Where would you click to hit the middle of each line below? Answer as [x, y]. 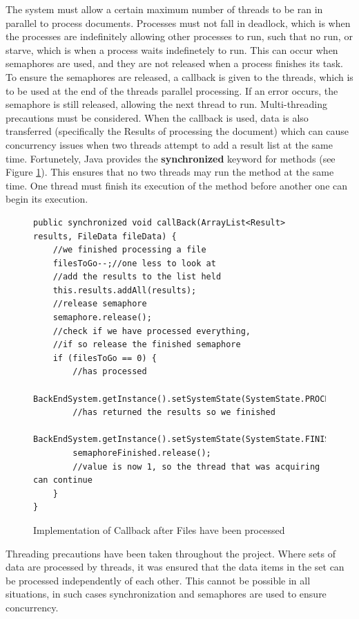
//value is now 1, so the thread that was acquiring [196, 466]
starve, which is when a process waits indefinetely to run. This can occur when [172, 49]
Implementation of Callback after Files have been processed [159, 529]
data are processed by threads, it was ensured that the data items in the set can [175, 567]
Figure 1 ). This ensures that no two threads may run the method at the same [170, 172]
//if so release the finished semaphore [147, 345]
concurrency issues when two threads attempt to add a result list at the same [169, 144]
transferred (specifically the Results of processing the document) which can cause [177, 131]
